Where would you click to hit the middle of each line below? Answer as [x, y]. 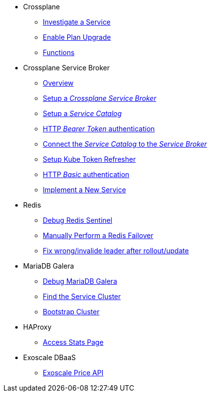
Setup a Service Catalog [82, 113]
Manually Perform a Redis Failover [98, 235]
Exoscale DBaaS [49, 357]
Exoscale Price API [73, 373]
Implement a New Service [85, 190]
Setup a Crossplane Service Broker [100, 98]
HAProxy [37, 327]
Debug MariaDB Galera [80, 281]
